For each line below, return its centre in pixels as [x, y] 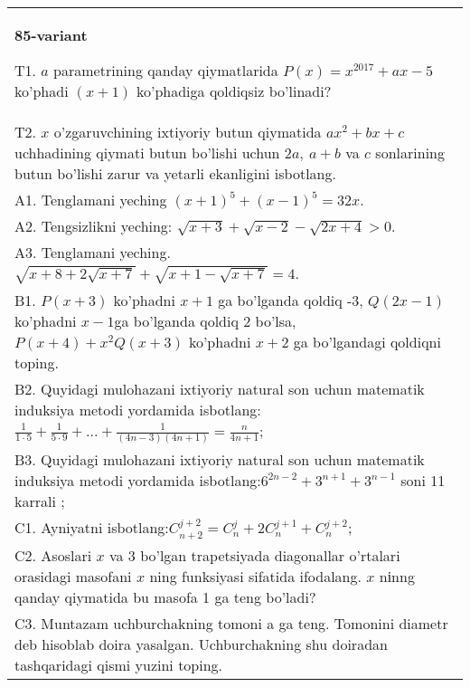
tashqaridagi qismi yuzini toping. [119, 664]
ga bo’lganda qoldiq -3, [291, 300]
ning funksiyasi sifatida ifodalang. [255, 576]
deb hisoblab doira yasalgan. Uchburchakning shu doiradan [201, 644]
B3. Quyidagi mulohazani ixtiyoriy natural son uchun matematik [220, 460]
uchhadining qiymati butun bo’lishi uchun [147, 153]
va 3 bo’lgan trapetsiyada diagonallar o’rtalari [254, 555]
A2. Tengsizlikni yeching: [94, 226]
